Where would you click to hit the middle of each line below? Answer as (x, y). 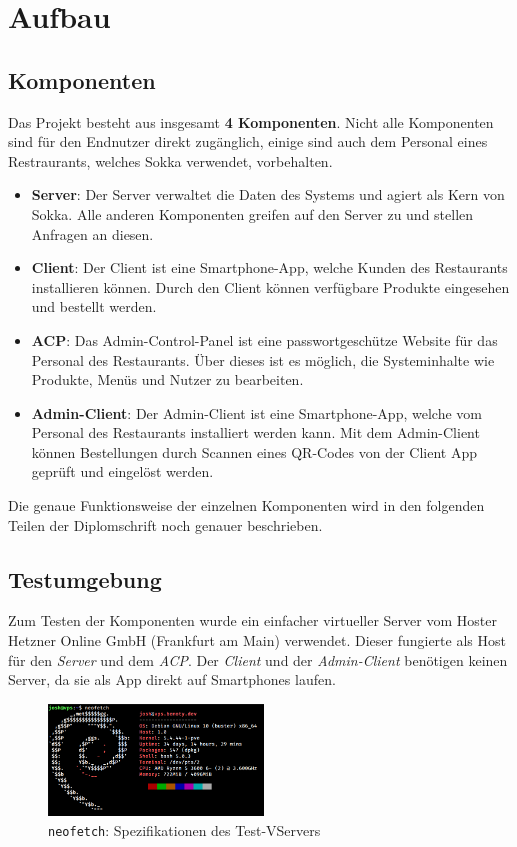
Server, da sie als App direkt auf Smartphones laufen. (172, 679)
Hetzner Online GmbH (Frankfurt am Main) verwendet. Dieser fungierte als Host (257, 640)
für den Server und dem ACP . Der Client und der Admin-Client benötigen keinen (258, 659)
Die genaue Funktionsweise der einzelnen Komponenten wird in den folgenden (246, 505)
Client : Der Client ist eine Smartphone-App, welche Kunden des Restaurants (269, 267)
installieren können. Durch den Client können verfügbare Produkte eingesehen (270, 286)
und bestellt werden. (94, 306)
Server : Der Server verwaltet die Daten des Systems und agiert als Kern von (268, 194)
